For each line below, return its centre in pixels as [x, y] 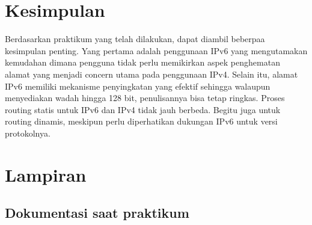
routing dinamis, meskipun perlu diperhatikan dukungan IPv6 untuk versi [141, 121]
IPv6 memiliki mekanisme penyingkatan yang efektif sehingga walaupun [138, 86]
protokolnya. [28, 133]
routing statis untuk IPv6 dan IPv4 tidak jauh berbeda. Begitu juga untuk [143, 109]
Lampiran [46, 174]
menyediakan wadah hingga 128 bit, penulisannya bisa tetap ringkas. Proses [145, 98]
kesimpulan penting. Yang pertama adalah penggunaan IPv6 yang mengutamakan [156, 50]
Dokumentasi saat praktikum [97, 213]
